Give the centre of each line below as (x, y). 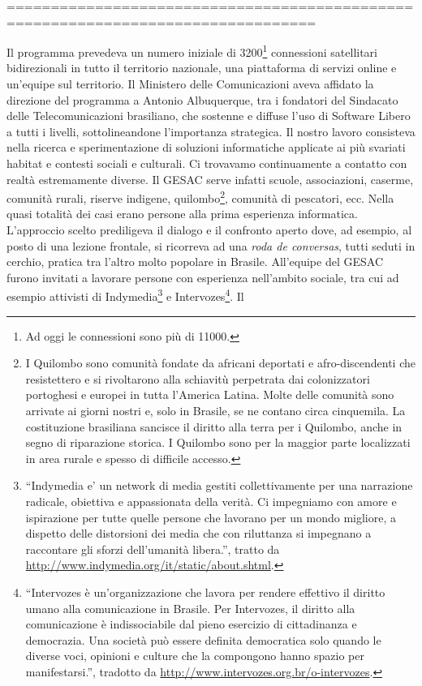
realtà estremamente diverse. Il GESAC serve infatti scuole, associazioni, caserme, (210, 179)
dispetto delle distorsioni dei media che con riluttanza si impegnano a (198, 533)
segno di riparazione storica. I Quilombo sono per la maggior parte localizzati (218, 442)
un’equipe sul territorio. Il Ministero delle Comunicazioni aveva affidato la (190, 84)
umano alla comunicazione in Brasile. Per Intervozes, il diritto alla (190, 608)
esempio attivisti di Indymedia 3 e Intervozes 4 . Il (125, 295)
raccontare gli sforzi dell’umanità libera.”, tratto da (153, 549)
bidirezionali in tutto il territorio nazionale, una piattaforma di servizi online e (202, 68)
